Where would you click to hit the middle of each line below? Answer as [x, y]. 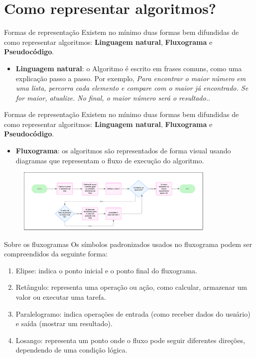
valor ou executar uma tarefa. [61, 297]
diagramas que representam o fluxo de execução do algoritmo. [110, 160]
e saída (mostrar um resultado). [64, 323]
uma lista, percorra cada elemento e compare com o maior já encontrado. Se [132, 88]
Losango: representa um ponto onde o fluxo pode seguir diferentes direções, [130, 340]
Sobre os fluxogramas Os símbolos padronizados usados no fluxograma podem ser [128, 244]
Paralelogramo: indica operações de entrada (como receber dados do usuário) [133, 313]
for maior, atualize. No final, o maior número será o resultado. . [113, 97]
